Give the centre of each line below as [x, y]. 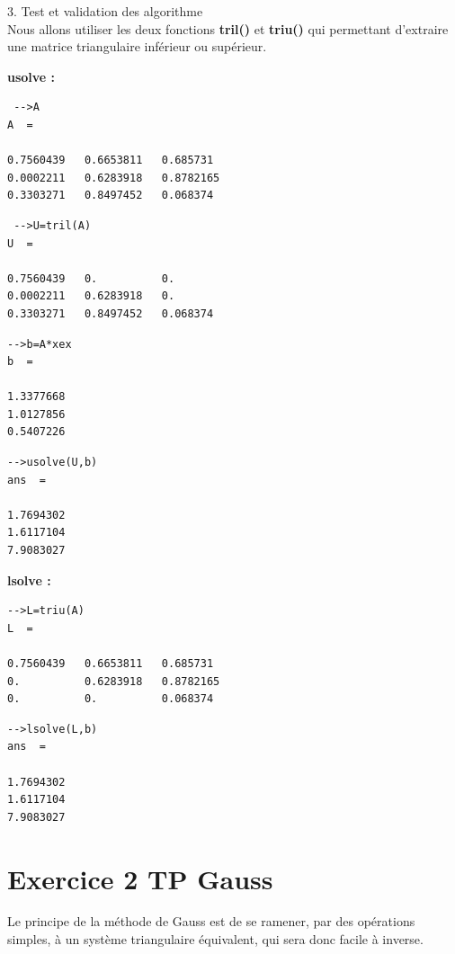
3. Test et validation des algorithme [105, 11]
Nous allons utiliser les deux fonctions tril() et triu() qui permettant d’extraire [228, 28]
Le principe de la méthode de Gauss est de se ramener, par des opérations [211, 921]
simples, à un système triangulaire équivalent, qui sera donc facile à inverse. [215, 939]
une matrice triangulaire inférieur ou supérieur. [137, 46]
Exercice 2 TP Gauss [140, 878]
